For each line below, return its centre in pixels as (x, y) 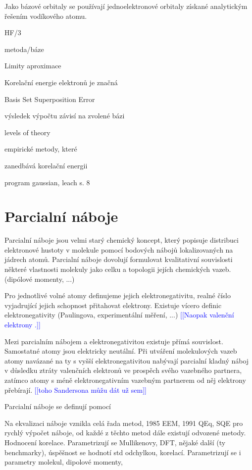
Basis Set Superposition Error (50, 99)
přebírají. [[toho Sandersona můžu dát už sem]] (76, 390)
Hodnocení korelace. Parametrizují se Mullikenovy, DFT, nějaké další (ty (115, 442)
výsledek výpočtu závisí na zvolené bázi (65, 116)
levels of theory (27, 132)
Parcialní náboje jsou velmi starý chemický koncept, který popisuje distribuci (122, 240)
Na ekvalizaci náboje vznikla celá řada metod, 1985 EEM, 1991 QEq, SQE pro (124, 423)
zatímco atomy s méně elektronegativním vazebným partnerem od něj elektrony (125, 380)
